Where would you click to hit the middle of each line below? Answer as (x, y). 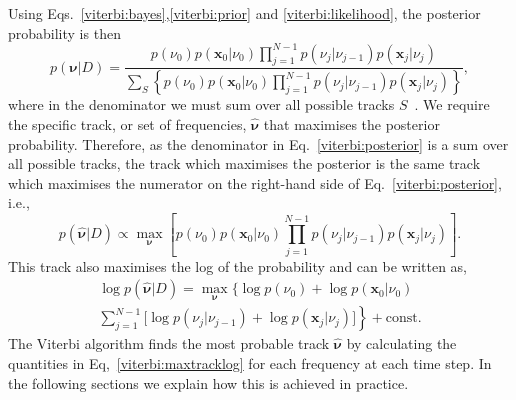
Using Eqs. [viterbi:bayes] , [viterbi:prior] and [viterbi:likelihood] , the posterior (244, 13)
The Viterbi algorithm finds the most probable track (169, 343)
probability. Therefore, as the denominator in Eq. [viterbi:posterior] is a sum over (258, 143)
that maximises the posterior (351, 123)
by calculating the (401, 343)
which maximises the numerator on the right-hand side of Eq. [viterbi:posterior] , (255, 182)
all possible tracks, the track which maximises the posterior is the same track (244, 163)
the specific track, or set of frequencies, (127, 123)
